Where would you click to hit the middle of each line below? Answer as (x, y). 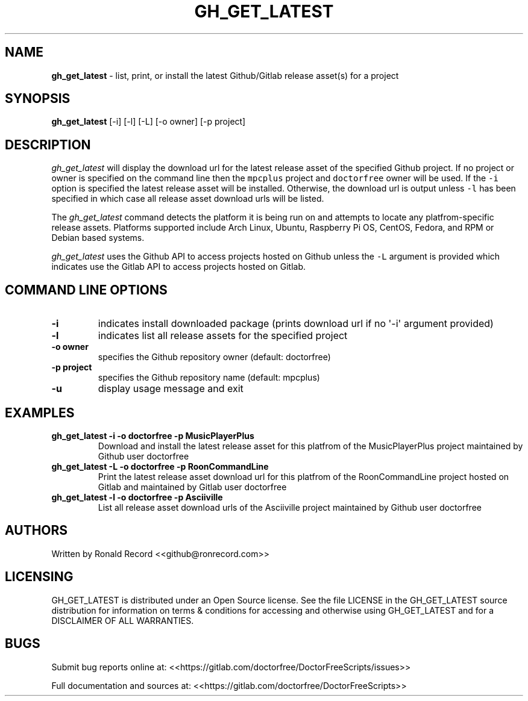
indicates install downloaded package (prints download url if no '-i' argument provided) (296, 324)
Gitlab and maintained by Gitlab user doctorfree (192, 487)
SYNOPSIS (38, 99)
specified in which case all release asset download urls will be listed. (188, 199)
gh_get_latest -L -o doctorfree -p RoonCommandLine (160, 466)
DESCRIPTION (48, 145)
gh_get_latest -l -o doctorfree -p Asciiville (137, 497)
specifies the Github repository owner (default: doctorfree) (214, 357)
